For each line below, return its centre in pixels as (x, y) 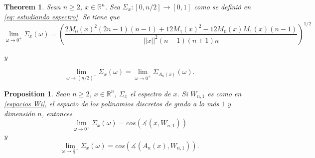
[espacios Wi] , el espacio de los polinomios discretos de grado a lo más (112, 103)
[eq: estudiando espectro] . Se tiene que (62, 16)
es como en (225, 93)
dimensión (20, 113)
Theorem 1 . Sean (32, 6)
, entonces (57, 113)
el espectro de (151, 93)
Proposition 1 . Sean (37, 93)
